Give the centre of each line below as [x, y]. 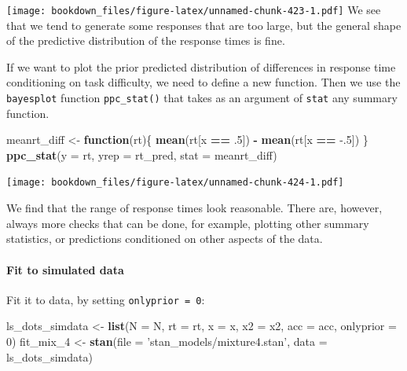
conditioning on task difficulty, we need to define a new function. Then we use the [203, 82]
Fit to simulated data [65, 269]
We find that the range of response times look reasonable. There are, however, [194, 208]
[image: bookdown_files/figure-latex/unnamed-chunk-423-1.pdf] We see [194, 9]
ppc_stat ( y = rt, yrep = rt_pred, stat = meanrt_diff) [142, 154]
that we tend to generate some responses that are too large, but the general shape [204, 25]
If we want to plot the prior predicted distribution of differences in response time [201, 66]
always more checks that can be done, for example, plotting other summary [188, 223]
